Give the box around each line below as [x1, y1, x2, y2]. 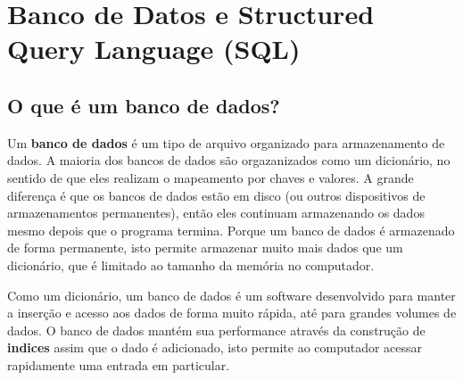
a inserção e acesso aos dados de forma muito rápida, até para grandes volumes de [7, 303, 457, 322]
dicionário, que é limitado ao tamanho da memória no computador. [7, 255, 375, 274]
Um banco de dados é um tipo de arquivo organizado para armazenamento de [7, 133, 445, 152]
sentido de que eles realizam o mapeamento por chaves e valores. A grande [7, 168, 414, 186]
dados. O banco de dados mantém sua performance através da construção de [7, 320, 426, 339]
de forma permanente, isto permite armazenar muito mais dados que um [7, 238, 403, 257]
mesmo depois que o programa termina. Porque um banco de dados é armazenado [7, 220, 455, 239]
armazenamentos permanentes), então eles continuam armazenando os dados [7, 203, 425, 222]
